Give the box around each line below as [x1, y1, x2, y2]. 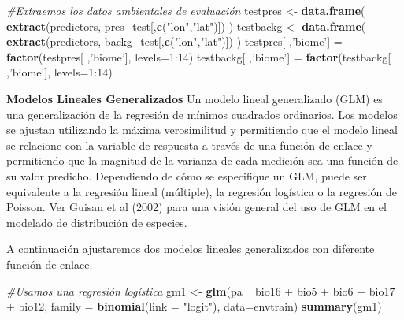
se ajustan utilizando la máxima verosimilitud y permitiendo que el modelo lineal [6, 121, 398, 138]
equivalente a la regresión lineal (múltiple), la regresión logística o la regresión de [6, 183, 397, 199]
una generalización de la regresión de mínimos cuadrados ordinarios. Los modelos [6, 106, 398, 122]
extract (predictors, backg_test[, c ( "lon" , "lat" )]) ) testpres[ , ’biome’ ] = [6, 33, 343, 50]
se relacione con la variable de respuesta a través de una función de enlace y [6, 136, 372, 153]
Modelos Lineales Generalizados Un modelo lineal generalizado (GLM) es [6, 90, 383, 106]
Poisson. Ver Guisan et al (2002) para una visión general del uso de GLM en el [6, 199, 387, 215]
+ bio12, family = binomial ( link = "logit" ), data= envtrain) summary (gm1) [6, 298, 382, 314]
